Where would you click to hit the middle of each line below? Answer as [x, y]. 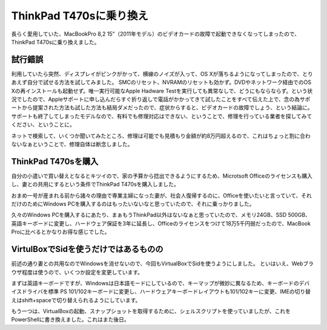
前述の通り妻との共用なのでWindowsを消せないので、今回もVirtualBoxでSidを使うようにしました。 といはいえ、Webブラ [163, 264]
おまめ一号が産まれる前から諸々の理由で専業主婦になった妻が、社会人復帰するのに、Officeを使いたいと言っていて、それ [161, 195]
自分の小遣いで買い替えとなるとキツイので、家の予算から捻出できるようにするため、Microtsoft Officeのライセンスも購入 [162, 176]
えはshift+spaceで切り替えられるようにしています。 [76, 300]
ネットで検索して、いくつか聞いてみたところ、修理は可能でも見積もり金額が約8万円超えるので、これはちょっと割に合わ [161, 135]
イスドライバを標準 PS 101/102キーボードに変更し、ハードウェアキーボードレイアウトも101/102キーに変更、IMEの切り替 [161, 292]
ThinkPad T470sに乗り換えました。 [55, 42]
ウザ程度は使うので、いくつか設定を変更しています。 [77, 272]
